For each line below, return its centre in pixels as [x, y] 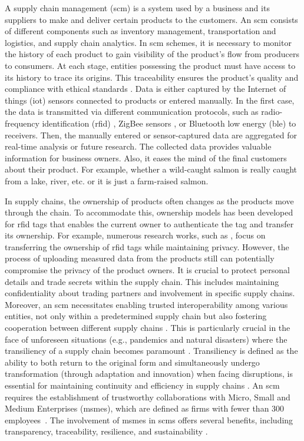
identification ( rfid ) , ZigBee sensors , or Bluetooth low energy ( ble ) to [169, 123]
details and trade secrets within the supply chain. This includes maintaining [142, 281]
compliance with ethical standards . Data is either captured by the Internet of [146, 89]
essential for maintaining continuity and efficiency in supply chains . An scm [142, 385]
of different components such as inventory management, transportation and [141, 31]
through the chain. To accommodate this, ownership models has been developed [149, 212]
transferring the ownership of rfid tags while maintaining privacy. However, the [147, 246]
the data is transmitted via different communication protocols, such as [132, 112]
